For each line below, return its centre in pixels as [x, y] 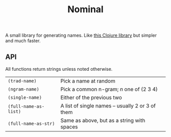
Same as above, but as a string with [103, 120]
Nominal [85, 9]
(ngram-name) [24, 89]
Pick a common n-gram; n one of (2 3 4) [109, 89]
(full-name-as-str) [31, 124]
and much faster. [23, 41]
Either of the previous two [91, 98]
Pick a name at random [88, 81]
